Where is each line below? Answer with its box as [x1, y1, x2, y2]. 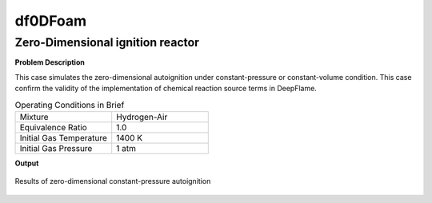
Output [14, 158, 39, 168]
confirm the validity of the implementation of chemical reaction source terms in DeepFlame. [14, 84, 318, 94]
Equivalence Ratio [19, 121, 87, 133]
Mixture [19, 111, 49, 122]
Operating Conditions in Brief [14, 99, 125, 110]
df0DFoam [14, 12, 87, 30]
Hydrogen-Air [116, 111, 168, 122]
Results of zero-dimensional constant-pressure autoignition [14, 177, 211, 186]
